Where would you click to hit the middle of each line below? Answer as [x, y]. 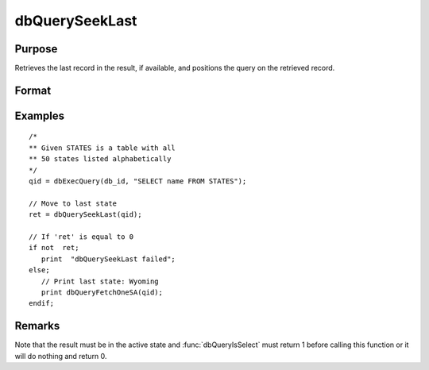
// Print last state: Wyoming [100, 281]
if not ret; [54, 248]
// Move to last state [73, 203]
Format [33, 90]
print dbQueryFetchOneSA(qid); [102, 292]
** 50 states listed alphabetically [100, 159]
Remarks [37, 326]
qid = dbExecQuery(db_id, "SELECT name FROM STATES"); [138, 181]
